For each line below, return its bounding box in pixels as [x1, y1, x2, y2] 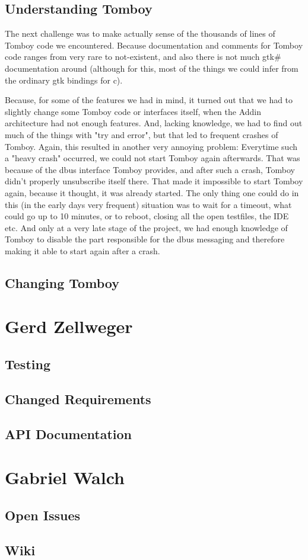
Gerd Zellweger [5, 314, 133, 338]
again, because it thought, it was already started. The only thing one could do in [5, 186, 299, 199]
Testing [5, 355, 50, 373]
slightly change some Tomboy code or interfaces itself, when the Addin [5, 105, 262, 117]
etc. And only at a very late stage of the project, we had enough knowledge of [5, 221, 288, 233]
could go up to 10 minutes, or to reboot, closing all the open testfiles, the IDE [5, 210, 289, 222]
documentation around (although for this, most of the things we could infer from [5, 62, 299, 74]
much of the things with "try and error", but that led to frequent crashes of [5, 128, 278, 140]
